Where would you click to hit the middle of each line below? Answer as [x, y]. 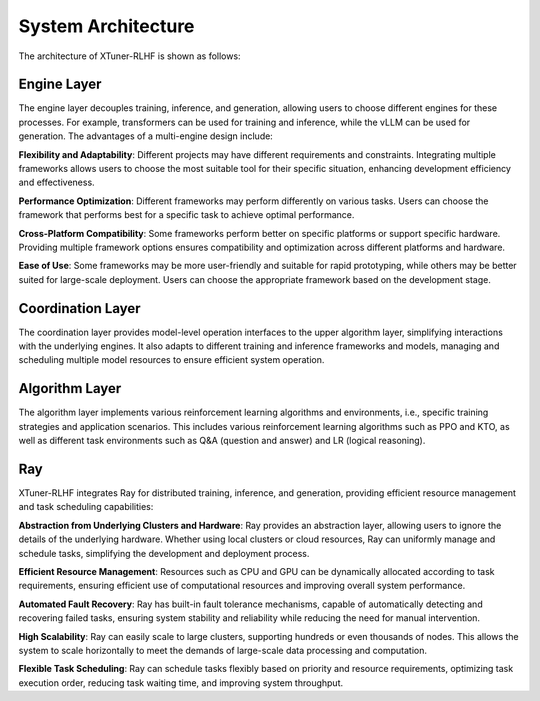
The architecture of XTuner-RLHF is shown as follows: [129, 56]
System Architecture [106, 26]
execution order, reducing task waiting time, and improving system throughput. [181, 682]
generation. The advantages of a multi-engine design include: [146, 136]
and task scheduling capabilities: [86, 507]
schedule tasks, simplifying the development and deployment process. [164, 553]
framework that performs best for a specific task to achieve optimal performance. [186, 215]
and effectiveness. [56, 182]
